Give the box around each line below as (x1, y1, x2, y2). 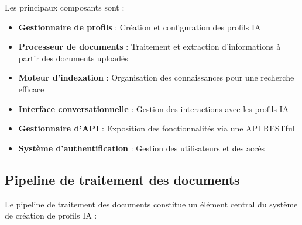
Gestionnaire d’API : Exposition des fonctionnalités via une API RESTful (18, 122, 295, 134)
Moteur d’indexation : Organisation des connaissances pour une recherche (18, 71, 294, 84)
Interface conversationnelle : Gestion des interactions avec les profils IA (18, 102, 289, 115)
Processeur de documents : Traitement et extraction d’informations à (18, 40, 281, 53)
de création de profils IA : (5, 209, 97, 221)
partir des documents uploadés (18, 51, 128, 64)
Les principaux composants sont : (5, 1, 125, 13)
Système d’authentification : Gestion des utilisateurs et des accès (18, 141, 265, 154)
